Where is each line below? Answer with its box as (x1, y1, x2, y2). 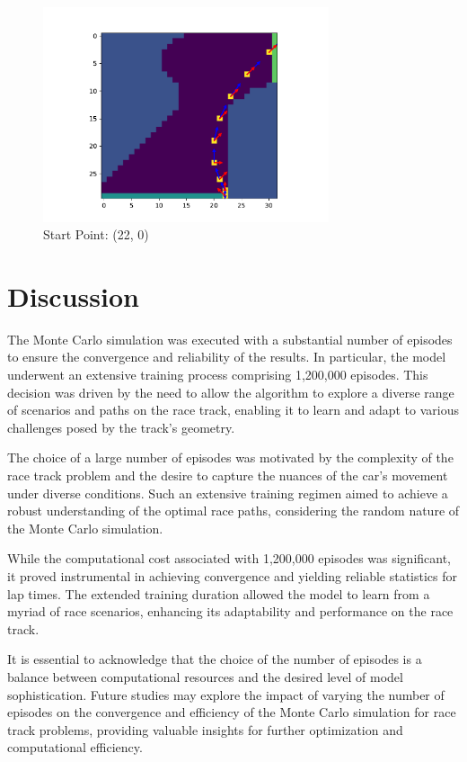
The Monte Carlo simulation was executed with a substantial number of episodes (7, 329, 453, 348)
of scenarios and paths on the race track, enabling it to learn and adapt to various (7, 400, 459, 419)
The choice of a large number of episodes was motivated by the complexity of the (7, 448, 454, 467)
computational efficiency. (7, 738, 143, 757)
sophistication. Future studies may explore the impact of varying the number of (7, 685, 445, 704)
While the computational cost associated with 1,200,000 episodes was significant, (7, 549, 452, 568)
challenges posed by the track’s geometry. (7, 417, 235, 436)
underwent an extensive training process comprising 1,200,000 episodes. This (7, 365, 428, 384)
